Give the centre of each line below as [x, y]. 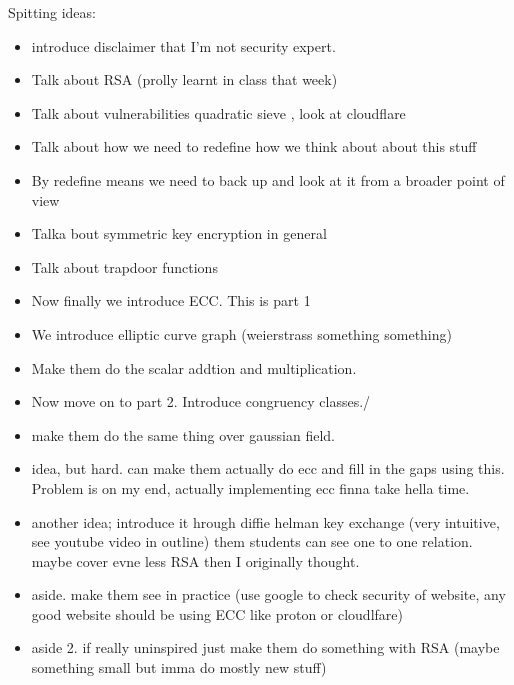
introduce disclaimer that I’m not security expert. [183, 45]
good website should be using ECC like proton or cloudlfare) [217, 613]
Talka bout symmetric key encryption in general [179, 233]
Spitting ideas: [52, 12]
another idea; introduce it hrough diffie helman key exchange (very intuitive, [265, 521]
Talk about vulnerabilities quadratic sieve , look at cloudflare [218, 112]
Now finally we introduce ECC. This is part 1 [171, 300]
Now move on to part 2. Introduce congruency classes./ [201, 401]
